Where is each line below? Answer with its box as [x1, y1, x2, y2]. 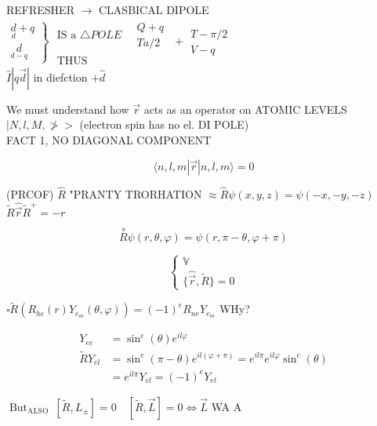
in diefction [33, 68, 88, 85]
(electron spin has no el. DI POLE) [79, 116, 249, 133]
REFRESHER [6, 2, 74, 17]
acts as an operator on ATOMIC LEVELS [143, 100, 347, 117]
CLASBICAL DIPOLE [99, 2, 209, 17]
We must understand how [6, 100, 129, 117]
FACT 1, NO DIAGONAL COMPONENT [6, 131, 212, 147]
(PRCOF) [6, 185, 54, 202]
